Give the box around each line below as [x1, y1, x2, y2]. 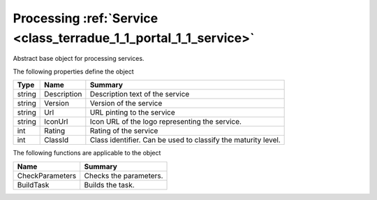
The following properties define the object [13, 67, 134, 76]
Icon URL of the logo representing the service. [89, 117, 242, 127]
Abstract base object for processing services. [13, 55, 145, 63]
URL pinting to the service [89, 108, 175, 117]
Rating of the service [89, 126, 158, 136]
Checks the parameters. [84, 171, 163, 180]
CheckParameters [17, 171, 77, 180]
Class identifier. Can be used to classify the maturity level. [89, 135, 281, 145]
